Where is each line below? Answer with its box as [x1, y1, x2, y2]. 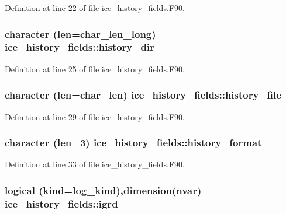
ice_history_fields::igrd [5, 196, 118, 211]
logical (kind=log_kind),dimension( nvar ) [5, 183, 202, 197]
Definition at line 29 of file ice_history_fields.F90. [5, 110, 185, 122]
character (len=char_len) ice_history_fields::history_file [5, 87, 281, 102]
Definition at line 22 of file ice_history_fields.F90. [5, 2, 185, 13]
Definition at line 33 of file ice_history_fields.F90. [5, 158, 185, 170]
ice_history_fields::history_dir [5, 40, 154, 54]
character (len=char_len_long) [5, 26, 156, 41]
